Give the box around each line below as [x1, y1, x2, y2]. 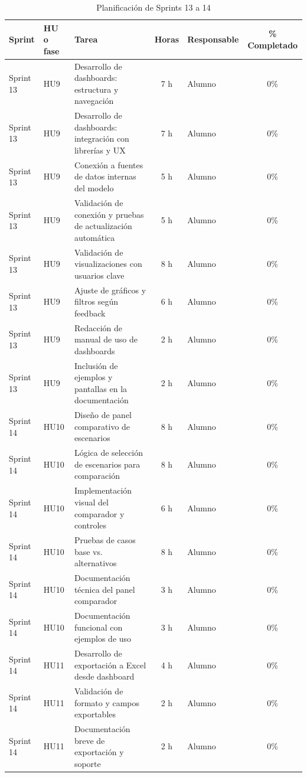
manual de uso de [74, 333, 138, 345]
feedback [74, 306, 106, 319]
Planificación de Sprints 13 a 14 [96, 1, 211, 13]
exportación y [74, 746, 124, 758]
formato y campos [74, 696, 140, 709]
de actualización [74, 220, 132, 232]
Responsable [187, 33, 239, 45]
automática [74, 231, 115, 243]
